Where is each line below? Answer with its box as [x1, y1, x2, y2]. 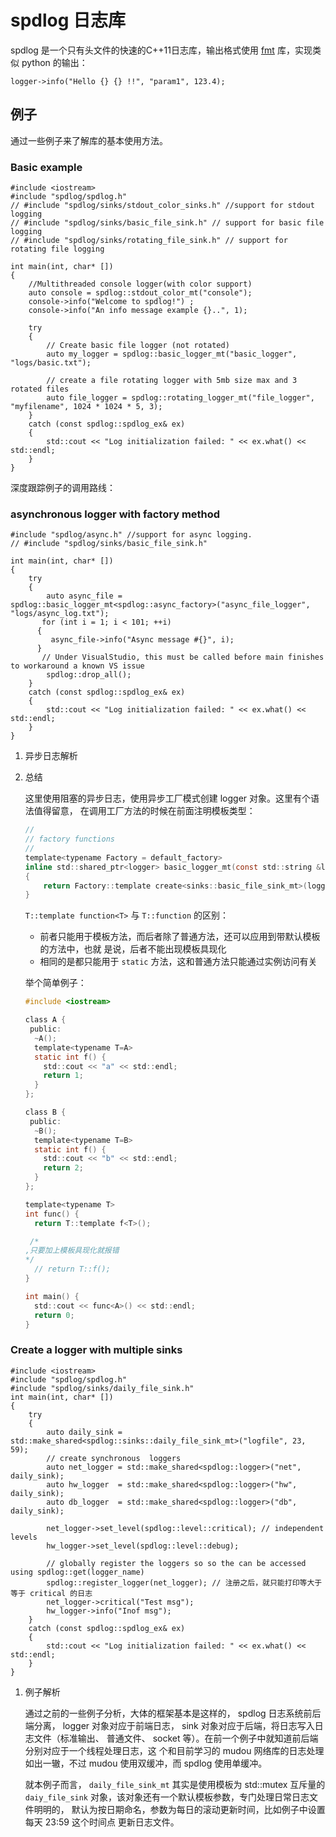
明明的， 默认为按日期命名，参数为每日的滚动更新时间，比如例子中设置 [33, 1803, 326, 1815]
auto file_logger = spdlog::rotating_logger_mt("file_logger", [46, 393, 315, 403]
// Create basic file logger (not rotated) [46, 341, 230, 351]
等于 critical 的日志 [10, 1588, 93, 1598]
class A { [24, 1015, 67, 1025]
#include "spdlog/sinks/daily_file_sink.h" [10, 1383, 195, 1393]
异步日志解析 [24, 750, 78, 762]
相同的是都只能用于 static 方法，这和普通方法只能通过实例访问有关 [39, 956, 318, 968]
